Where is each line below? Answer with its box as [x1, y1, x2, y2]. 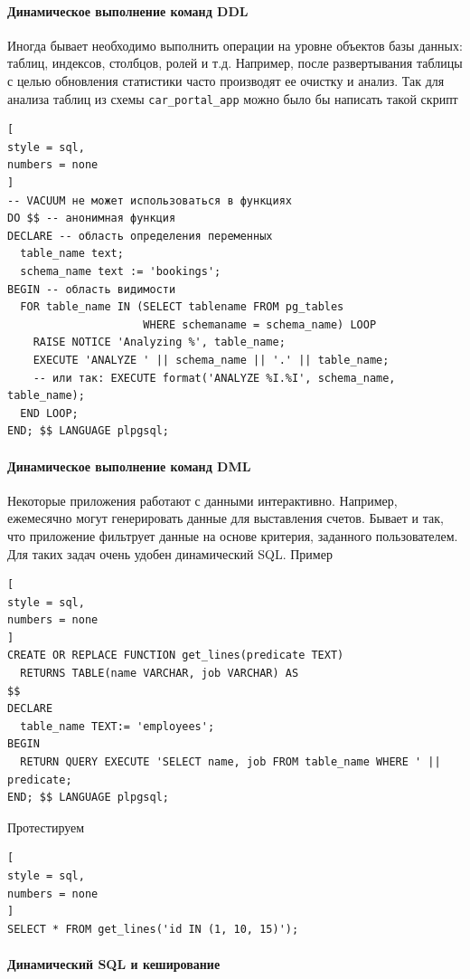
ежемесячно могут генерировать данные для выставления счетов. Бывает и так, [7, 509, 444, 528]
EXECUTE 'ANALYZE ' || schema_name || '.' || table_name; [33, 353, 390, 366]
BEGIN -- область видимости [7, 282, 176, 296]
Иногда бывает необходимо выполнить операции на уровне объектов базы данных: [7, 35, 463, 54]
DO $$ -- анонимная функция [7, 212, 176, 225]
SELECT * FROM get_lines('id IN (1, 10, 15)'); [7, 922, 299, 936]
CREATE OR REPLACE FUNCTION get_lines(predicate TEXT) [7, 649, 344, 662]
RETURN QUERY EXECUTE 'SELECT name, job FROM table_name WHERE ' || [20, 756, 441, 769]
